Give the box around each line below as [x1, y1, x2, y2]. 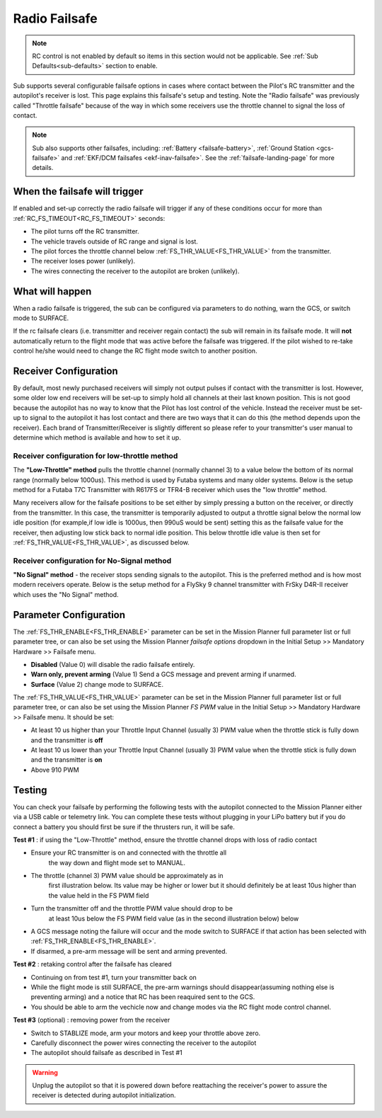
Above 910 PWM [30, 765, 79, 774]
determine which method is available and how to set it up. [13, 433, 182, 442]
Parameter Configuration [13, 609, 126, 621]
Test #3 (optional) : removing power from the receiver [13, 1016, 170, 1025]
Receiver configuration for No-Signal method [13, 556, 172, 566]
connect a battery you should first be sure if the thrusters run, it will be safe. [13, 822, 235, 831]
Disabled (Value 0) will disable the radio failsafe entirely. [30, 660, 195, 668]
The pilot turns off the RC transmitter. [30, 227, 139, 236]
